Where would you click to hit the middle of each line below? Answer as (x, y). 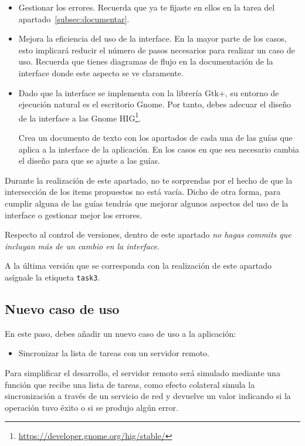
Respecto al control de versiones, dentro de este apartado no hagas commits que (148, 234)
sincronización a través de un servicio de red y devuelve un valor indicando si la (148, 396)
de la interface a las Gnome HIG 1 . (80, 117)
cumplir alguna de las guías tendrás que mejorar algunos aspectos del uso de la (147, 203)
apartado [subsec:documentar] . (74, 18)
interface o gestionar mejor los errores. (74, 214)
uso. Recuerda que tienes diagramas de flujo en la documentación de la (146, 61)
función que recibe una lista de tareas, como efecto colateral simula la (130, 384)
